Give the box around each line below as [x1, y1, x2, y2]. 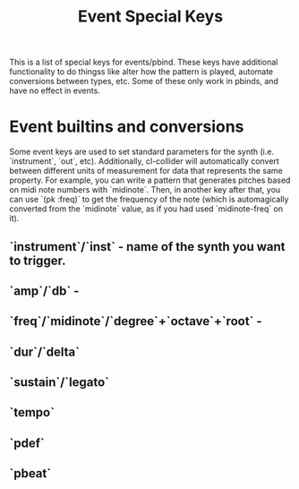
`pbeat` [9, 466, 52, 481]
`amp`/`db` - [9, 283, 80, 298]
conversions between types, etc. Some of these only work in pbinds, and [9, 76, 279, 87]
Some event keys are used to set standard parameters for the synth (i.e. [9, 146, 275, 158]
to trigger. [9, 253, 66, 268]
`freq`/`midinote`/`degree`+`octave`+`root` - [9, 313, 262, 329]
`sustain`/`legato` [9, 374, 110, 390]
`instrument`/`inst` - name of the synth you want [9, 239, 286, 254]
